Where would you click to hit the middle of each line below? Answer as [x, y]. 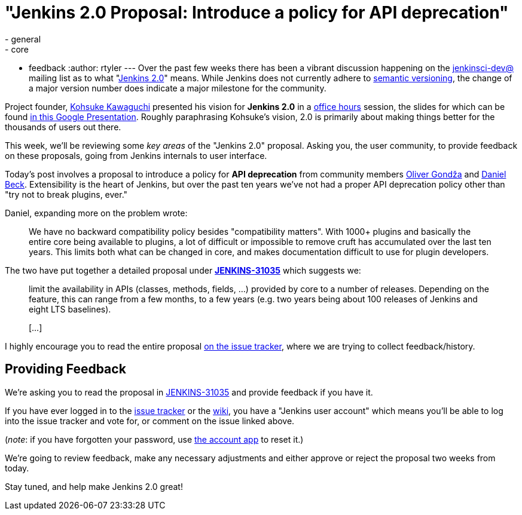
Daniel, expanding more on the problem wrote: [96, 213]
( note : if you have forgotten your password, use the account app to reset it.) [154, 439]
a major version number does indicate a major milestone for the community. [178, 88]
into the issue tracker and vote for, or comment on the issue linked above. [150, 421]
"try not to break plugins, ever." [66, 194]
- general [23, 39]
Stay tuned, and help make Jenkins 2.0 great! [94, 486]
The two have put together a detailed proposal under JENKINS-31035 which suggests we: [183, 270]
